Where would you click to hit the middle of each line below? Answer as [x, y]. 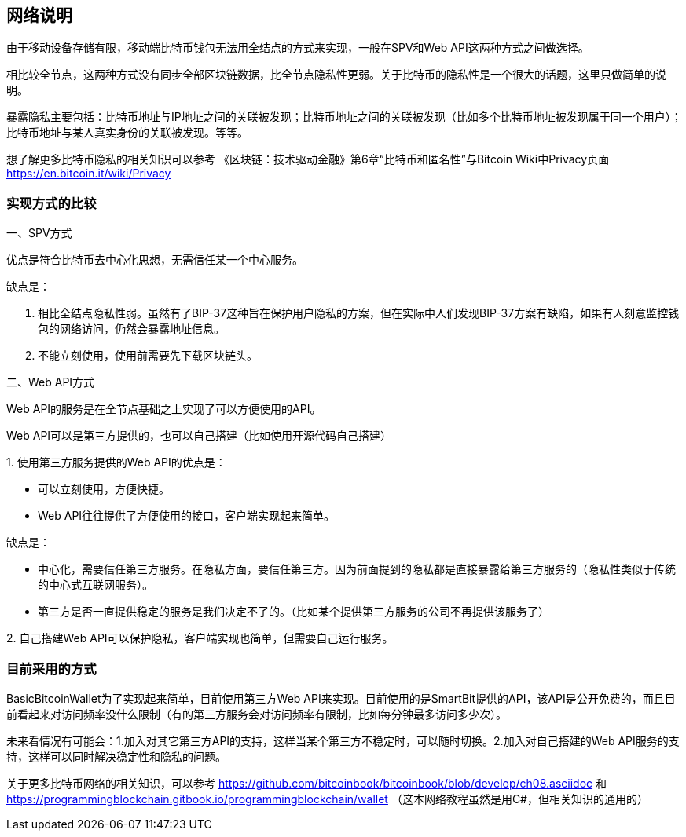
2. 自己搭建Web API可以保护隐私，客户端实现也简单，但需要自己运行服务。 [200, 638]
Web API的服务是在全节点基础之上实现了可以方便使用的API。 [164, 409]
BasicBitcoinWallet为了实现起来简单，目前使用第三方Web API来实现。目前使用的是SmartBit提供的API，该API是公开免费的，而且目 [341, 698]
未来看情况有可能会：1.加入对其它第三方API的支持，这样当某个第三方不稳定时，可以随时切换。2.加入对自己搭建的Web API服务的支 [343, 740]
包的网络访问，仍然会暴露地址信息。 [131, 329]
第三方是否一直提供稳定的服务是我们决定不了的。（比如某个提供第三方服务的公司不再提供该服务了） [293, 612]
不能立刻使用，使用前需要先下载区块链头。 [148, 356]
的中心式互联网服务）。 [95, 585]
